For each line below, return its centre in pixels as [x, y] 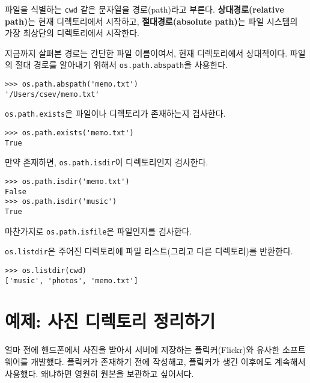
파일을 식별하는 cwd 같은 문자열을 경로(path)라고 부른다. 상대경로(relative [144, 9]
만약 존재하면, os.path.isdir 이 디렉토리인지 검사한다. [107, 162]
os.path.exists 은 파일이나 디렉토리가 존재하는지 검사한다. [115, 113]
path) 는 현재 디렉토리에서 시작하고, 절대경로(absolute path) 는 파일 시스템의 [151, 21]
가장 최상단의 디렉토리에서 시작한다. [72, 33]
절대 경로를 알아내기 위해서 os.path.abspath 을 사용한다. [122, 65]
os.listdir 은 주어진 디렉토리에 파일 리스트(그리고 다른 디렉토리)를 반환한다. [149, 251]
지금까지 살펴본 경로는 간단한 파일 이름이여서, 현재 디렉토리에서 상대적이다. [146, 53]
